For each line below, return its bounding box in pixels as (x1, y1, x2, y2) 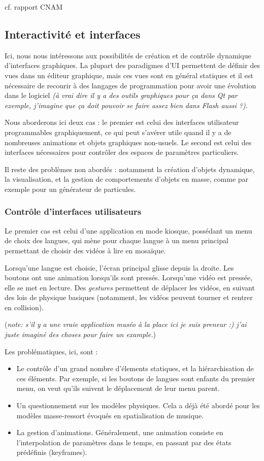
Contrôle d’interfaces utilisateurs (5, 205, 142, 218)
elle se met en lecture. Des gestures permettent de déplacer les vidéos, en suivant (5, 282, 255, 292)
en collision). (5, 302, 44, 312)
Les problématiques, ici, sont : (5, 346, 98, 356)
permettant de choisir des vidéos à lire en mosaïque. (5, 245, 166, 255)
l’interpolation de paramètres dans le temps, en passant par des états (16, 437, 232, 447)
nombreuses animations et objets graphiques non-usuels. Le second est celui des (5, 137, 252, 147)
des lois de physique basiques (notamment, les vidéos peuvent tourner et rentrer (5, 292, 253, 303)
